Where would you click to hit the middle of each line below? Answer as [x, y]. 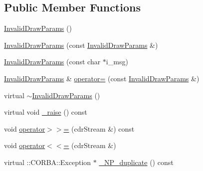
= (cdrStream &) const [99, 128]
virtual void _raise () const [46, 112]
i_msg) [117, 62]
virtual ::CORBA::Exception [48, 162]
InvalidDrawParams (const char [52, 62]
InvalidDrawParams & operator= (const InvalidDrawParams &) [102, 78]
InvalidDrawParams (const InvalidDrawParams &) [81, 45]
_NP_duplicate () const [136, 162]
